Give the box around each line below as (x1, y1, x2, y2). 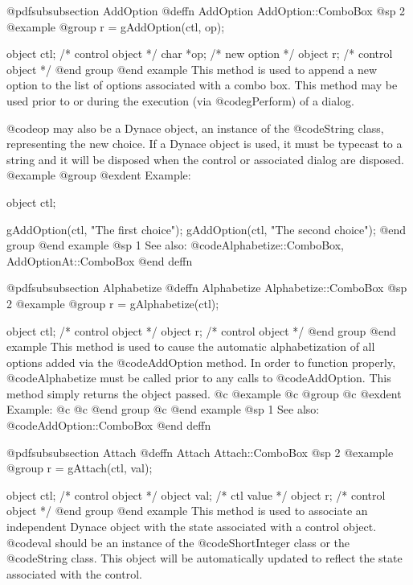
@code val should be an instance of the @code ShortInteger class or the (6, 534, 350, 550)
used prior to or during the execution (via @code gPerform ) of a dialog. (6, 92, 355, 109)
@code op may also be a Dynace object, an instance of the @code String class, (6, 119, 384, 136)
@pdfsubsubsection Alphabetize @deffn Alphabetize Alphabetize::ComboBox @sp (6, 279, 407, 296)
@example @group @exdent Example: (6, 167, 191, 183)
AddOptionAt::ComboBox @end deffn (6, 252, 193, 269)
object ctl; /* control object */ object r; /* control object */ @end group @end (6, 322, 396, 339)
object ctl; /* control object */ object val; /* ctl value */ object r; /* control (6, 486, 386, 503)
